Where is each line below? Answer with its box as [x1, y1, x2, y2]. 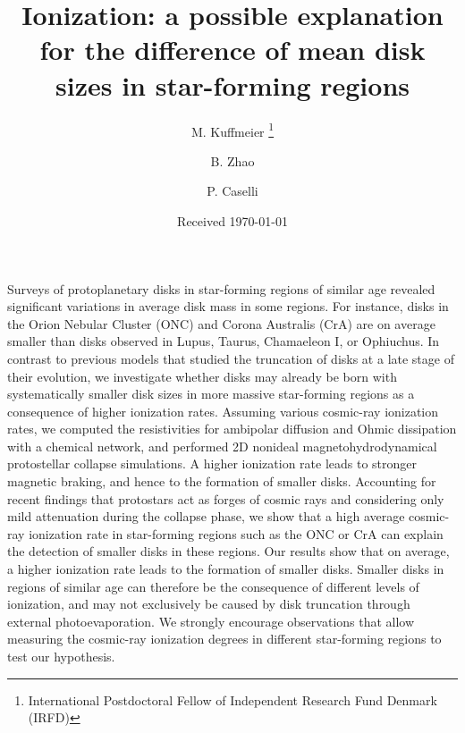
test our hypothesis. [7, 647, 115, 665]
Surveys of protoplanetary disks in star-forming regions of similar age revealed [7, 279, 435, 298]
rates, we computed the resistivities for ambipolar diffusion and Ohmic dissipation [7, 419, 457, 438]
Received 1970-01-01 [177, 211, 288, 230]
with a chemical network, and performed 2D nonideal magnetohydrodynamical [7, 436, 437, 455]
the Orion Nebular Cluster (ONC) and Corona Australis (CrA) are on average [7, 314, 435, 333]
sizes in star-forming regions [55, 66, 410, 103]
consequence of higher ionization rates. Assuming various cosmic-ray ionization [7, 401, 439, 420]
